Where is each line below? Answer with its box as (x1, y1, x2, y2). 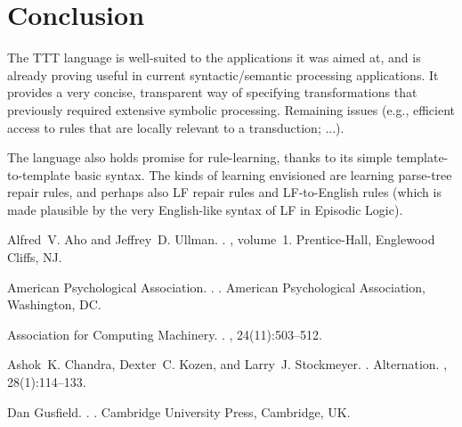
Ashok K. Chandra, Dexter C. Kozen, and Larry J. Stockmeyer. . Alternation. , (7, 355, 448, 374)
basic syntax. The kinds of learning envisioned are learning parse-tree (74, 165, 452, 184)
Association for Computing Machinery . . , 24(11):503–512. (7, 324, 322, 343)
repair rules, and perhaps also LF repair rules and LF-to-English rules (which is (7, 183, 442, 201)
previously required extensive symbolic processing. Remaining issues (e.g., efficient (7, 100, 455, 119)
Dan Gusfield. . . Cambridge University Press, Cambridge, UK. (7, 402, 351, 421)
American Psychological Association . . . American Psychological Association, (7, 277, 426, 296)
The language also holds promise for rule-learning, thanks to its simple (7, 148, 393, 167)
